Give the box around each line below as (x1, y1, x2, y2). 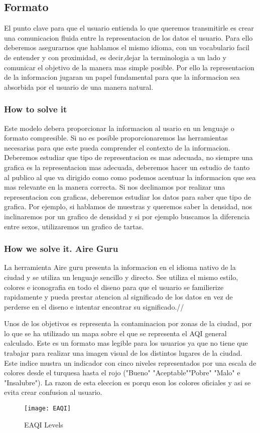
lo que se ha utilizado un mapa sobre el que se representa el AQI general (4, 328, 227, 338)
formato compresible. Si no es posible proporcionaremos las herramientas (4, 132, 228, 143)
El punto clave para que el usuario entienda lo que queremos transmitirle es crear (4, 23, 254, 33)
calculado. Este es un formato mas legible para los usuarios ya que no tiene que (4, 338, 248, 348)
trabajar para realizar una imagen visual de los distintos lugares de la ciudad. (4, 348, 242, 358)
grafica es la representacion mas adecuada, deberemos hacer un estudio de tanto (4, 162, 250, 172)
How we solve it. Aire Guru (4, 242, 118, 255)
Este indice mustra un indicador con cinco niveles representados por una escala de (4, 357, 256, 368)
